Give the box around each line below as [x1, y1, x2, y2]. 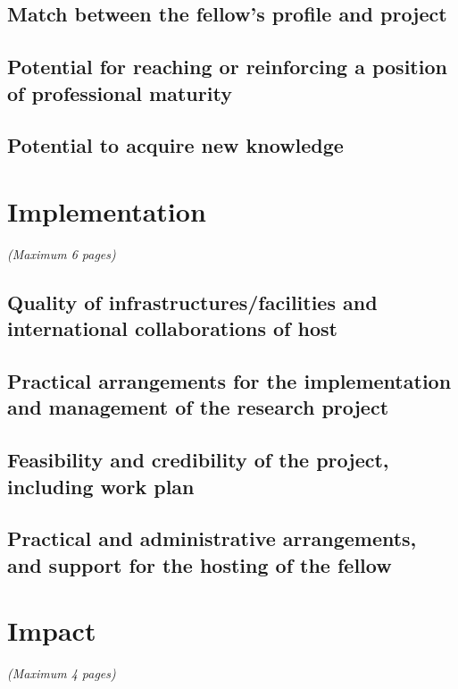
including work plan [7, 472, 195, 500]
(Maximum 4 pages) [7, 664, 116, 683]
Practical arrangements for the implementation [7, 367, 452, 395]
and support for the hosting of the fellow [7, 550, 392, 578]
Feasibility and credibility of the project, [7, 446, 389, 474]
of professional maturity [7, 79, 232, 106]
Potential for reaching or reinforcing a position [7, 53, 447, 80]
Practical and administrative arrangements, [7, 525, 417, 552]
